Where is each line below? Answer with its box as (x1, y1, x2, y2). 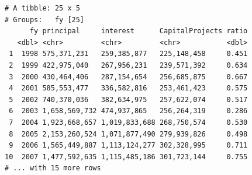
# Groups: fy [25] (5, 15, 85, 24)
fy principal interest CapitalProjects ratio (29, 27, 248, 36)
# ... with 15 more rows (5, 164, 101, 173)
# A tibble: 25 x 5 (5, 4, 80, 12)
